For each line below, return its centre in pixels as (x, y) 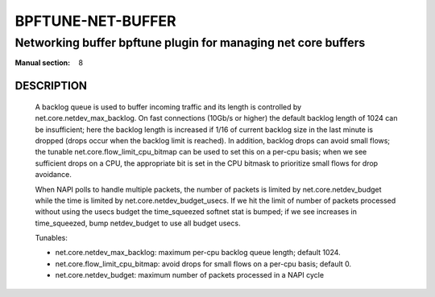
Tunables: (51, 238)
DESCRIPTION (51, 86)
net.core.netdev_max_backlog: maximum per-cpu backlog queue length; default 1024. (198, 253)
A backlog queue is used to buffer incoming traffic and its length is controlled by (168, 107)
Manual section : (43, 63)
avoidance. (53, 175)
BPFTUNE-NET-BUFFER (95, 21)
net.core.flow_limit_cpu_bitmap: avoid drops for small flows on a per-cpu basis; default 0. (203, 264)
